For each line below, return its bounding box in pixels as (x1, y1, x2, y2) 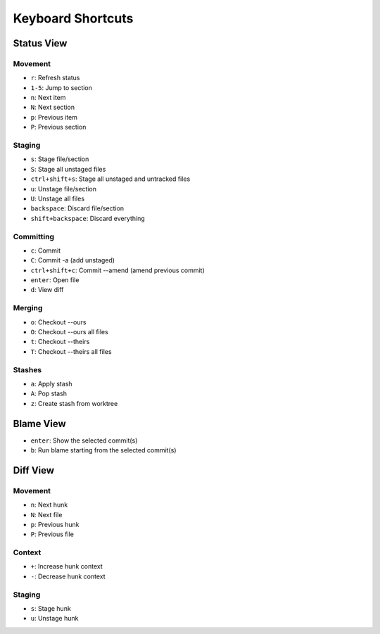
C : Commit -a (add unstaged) (30, 256, 115, 265)
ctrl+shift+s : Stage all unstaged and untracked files (30, 175, 191, 183)
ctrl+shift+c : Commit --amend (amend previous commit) (30, 266, 205, 274)
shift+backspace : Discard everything (30, 214, 146, 222)
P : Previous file (30, 530, 74, 538)
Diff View (13, 464, 55, 476)
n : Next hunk (30, 500, 68, 509)
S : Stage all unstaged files (30, 165, 106, 173)
